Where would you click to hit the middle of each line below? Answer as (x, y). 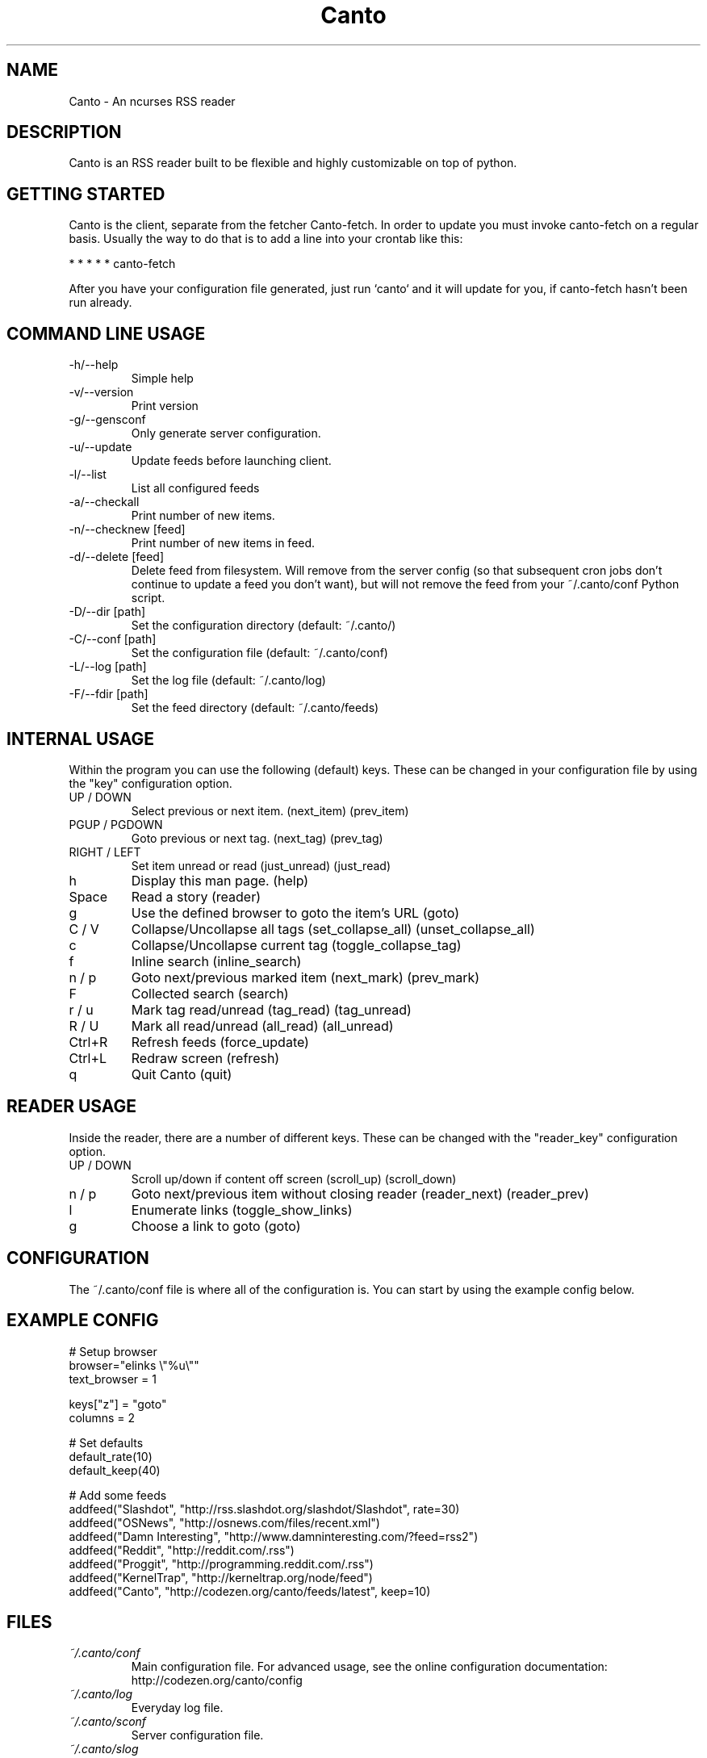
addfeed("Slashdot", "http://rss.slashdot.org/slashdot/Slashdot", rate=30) (264, 1509)
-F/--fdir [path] (109, 694)
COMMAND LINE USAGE (106, 333)
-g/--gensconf (107, 420)
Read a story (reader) (196, 896)
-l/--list (88, 475)
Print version (165, 406)
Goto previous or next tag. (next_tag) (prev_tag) (257, 838)
